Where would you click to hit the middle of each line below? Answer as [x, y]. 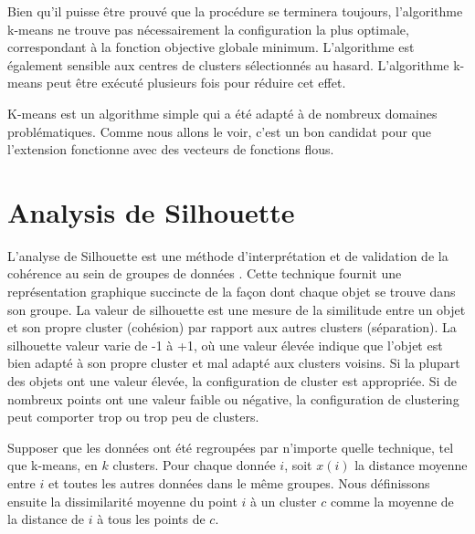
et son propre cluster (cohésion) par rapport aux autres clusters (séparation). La [232, 327]
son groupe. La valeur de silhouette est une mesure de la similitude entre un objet [237, 309]
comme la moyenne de [392, 501]
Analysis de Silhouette [151, 211]
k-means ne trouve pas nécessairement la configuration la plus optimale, [208, 29]
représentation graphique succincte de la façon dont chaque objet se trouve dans [232, 292]
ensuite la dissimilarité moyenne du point [122, 501]
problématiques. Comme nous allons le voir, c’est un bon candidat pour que [220, 131]
